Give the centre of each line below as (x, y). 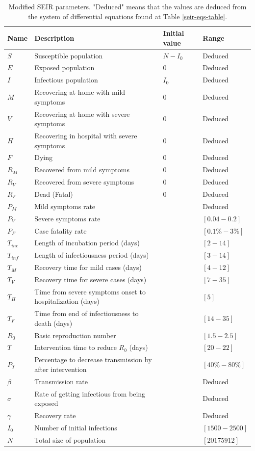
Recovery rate (55, 415)
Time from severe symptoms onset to (90, 291)
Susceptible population (69, 55)
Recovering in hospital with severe (86, 136)
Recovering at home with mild (80, 92)
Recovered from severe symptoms (84, 182)
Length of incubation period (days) (87, 243)
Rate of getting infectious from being (90, 393)
